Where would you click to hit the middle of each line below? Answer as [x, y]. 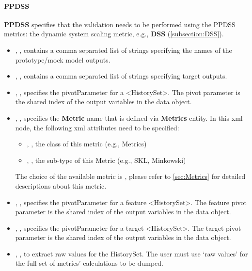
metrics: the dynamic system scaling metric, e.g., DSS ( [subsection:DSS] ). [114, 34]
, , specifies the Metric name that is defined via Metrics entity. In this [122, 118]
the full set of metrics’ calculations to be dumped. [89, 263]
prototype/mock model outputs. [63, 59]
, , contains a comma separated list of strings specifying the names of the [124, 50]
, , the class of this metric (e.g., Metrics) [87, 144]
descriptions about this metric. [61, 185]
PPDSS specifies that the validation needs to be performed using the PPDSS [120, 24]
